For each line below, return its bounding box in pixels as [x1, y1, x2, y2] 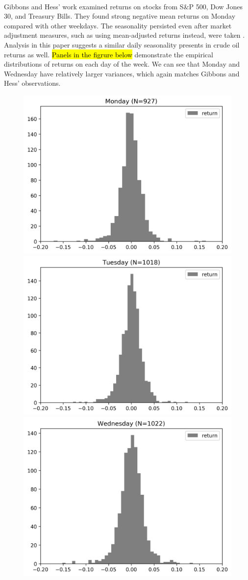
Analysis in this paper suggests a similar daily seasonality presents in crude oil [4, 39, 240, 49]
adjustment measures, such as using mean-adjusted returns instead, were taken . [4, 30, 245, 40]
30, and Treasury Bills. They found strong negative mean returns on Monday [4, 11, 236, 21]
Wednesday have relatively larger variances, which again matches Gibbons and [4, 68, 240, 78]
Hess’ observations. [4, 78, 61, 88]
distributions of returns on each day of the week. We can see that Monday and [4, 59, 240, 69]
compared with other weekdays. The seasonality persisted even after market [4, 20, 232, 30]
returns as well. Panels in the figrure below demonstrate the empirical [4, 49, 213, 59]
